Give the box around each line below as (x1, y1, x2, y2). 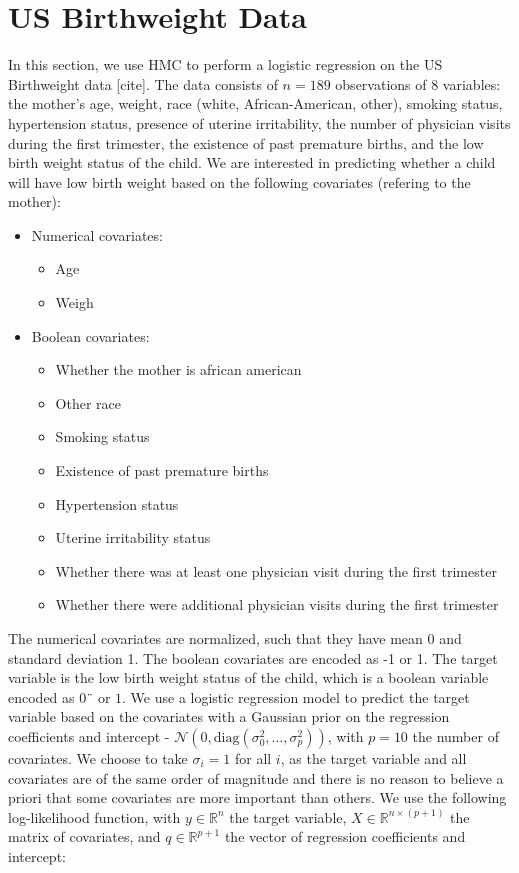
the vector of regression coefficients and (224, 826, 466, 847)
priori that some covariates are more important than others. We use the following (8, 787, 507, 808)
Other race (55, 392, 122, 413)
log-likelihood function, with (8, 806, 181, 827)
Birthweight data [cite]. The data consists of (8, 73, 278, 94)
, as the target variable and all (280, 747, 467, 768)
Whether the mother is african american (55, 359, 302, 380)
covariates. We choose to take (8, 747, 188, 768)
